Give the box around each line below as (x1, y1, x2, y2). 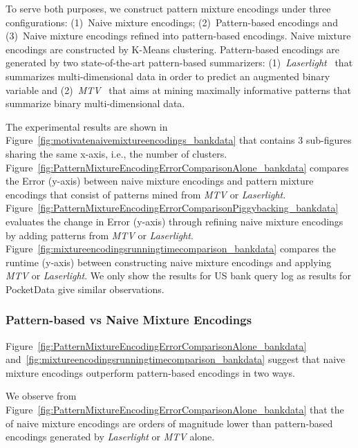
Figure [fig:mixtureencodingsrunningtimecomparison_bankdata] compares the (6, 241, 336, 256)
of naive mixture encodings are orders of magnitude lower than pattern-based (6, 416, 333, 430)
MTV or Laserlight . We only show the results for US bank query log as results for (6, 268, 351, 283)
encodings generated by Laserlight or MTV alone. (6, 429, 215, 444)
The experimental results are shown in (6, 119, 168, 133)
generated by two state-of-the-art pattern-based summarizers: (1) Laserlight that (6, 55, 353, 70)
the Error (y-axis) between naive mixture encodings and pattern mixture (6, 174, 314, 188)
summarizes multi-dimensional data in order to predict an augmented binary (6, 68, 330, 83)
